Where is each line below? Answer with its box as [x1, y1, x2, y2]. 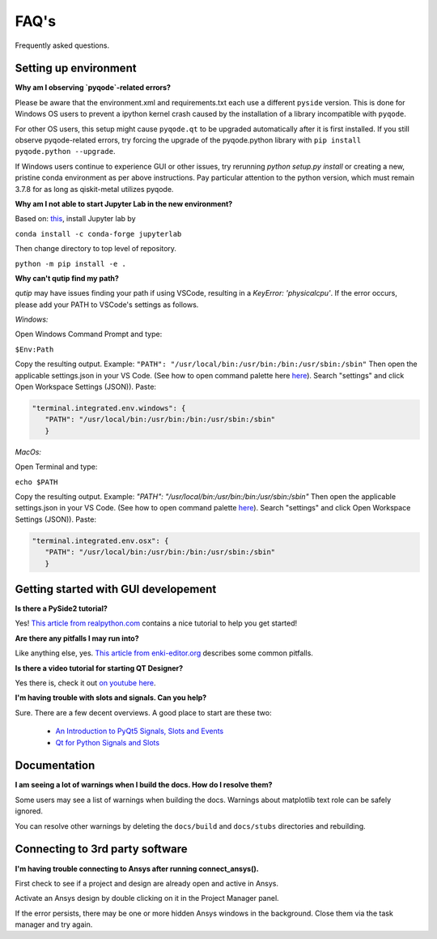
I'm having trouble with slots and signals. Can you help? [15, 693, 207, 702]
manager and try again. [15, 920, 93, 929]
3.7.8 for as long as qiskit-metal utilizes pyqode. [15, 184, 174, 194]
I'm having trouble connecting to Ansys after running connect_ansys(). [15, 864, 259, 873]
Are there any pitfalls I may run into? [15, 633, 139, 643]
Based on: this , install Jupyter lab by [15, 214, 137, 224]
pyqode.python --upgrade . [15, 147, 116, 156]
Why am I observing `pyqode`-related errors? [15, 83, 172, 92]
